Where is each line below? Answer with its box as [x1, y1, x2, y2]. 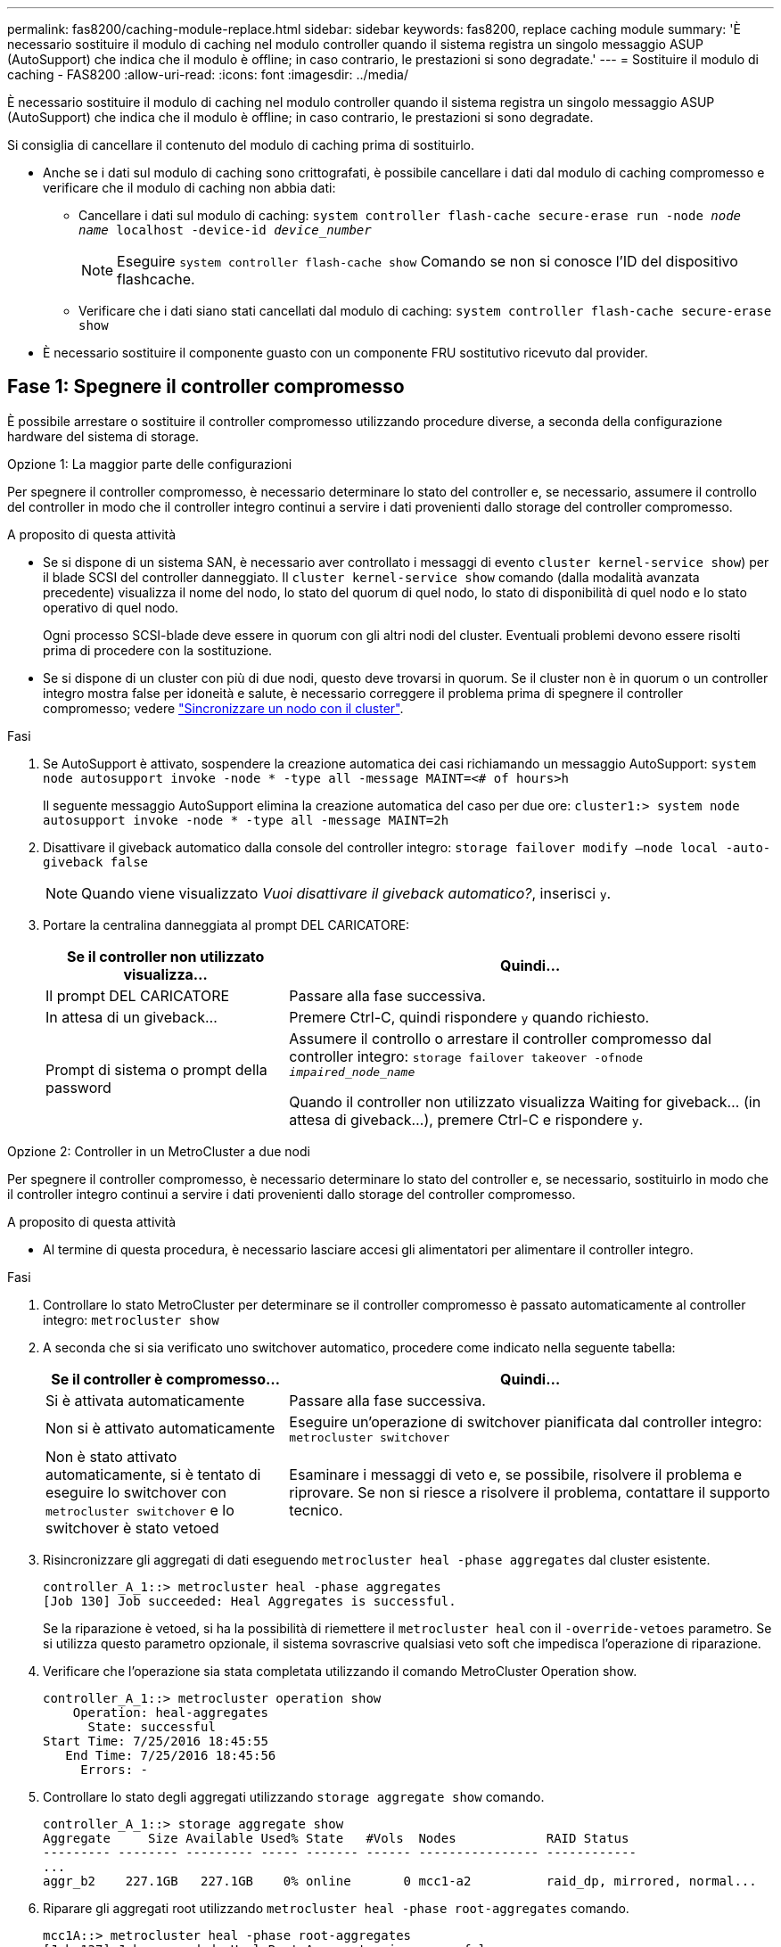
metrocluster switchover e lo [45, 1500, 234, 1519]
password [45, 1079, 111, 1097]
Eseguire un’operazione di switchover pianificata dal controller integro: [289, 1412, 762, 1431]
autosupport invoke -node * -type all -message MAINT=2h [43, 812, 449, 827]
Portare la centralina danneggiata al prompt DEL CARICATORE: [43, 916, 410, 932]
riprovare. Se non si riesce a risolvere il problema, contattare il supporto [289, 1483, 770, 1501]
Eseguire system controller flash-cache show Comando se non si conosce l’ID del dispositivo [117, 252, 738, 270]
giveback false [43, 854, 149, 869]
